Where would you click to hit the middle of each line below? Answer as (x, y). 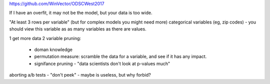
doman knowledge (53, 49)
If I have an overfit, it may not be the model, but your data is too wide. (81, 13)
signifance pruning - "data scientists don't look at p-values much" (102, 63)
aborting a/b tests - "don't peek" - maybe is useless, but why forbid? (80, 75)
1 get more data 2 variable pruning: (45, 38)
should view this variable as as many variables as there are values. (78, 29)
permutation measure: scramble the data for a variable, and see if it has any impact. (120, 56)
